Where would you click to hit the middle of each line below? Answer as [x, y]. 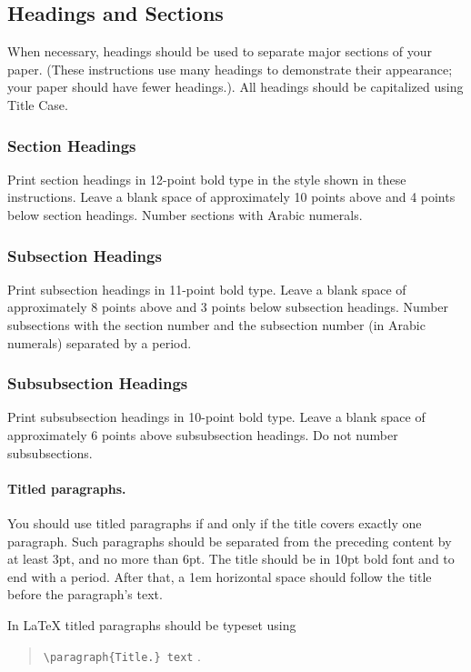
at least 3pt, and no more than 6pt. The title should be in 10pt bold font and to [231, 559]
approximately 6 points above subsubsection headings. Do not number [203, 434]
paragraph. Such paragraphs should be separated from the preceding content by [230, 541]
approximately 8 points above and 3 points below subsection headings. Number [228, 307]
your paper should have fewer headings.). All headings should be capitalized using [235, 87]
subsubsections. [50, 452]
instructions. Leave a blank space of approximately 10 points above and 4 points [231, 197]
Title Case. [38, 104]
